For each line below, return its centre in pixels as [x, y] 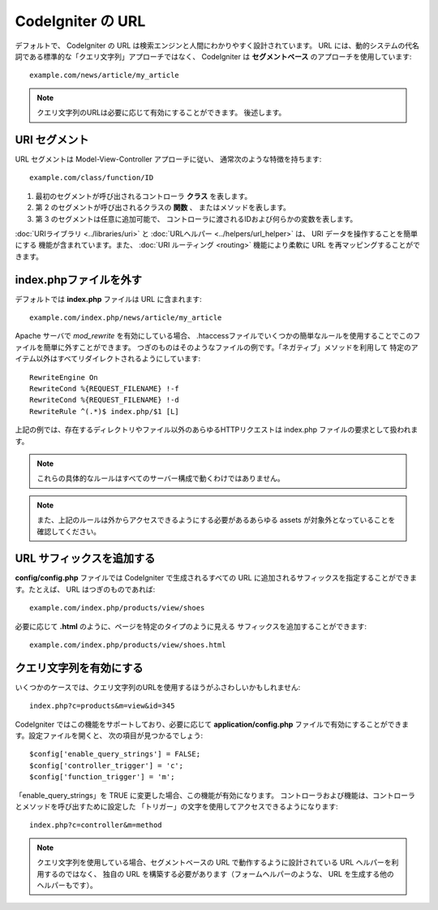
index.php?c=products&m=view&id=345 [102, 706]
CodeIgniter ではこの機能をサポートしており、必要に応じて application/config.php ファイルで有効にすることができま [212, 724]
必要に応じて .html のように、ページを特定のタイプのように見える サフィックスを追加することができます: [191, 626]
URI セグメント [52, 139]
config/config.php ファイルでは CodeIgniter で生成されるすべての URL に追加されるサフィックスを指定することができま [216, 578]
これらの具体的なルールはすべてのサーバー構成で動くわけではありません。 [161, 478]
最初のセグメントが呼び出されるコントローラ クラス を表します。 [144, 196]
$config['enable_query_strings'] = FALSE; [115, 754]
